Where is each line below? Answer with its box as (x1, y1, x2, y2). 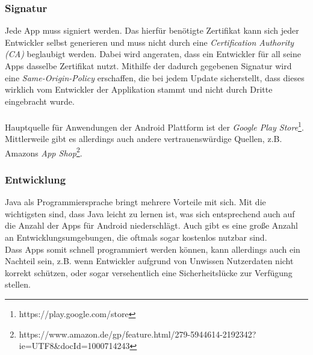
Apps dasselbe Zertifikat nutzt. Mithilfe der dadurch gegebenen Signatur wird (5, 60, 292, 72)
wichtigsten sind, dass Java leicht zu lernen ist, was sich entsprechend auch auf (5, 207, 295, 220)
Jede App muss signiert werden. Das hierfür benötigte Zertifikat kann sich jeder (5, 24, 299, 37)
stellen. (5, 278, 31, 291)
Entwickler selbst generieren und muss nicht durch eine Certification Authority (5, 35, 294, 48)
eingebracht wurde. (5, 94, 75, 107)
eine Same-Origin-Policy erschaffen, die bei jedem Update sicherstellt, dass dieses (5, 71, 305, 84)
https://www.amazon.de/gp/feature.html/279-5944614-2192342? (19, 327, 256, 340)
